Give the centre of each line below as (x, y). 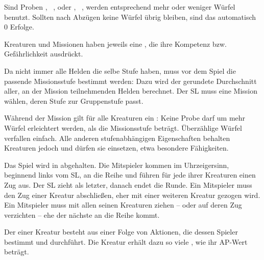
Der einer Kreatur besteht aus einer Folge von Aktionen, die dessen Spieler (121, 232)
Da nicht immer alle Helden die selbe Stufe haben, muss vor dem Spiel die (120, 70)
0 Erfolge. (19, 27)
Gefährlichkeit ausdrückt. (44, 54)
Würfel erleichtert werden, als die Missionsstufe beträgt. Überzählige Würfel (123, 127)
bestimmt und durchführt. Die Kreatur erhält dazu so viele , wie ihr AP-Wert (126, 241)
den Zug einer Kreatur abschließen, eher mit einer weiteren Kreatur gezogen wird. (132, 195)
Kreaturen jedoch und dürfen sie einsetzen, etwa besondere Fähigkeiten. (116, 148)
